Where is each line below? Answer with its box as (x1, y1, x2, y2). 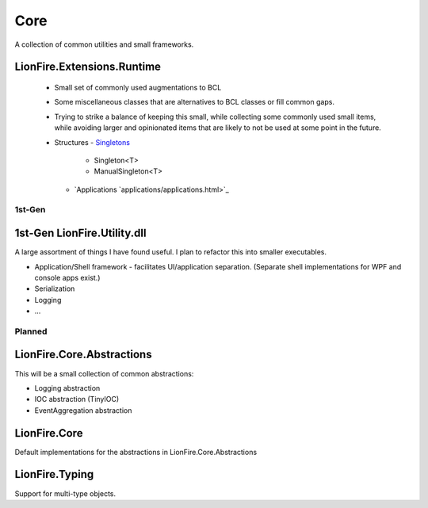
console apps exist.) (34, 273, 101, 282)
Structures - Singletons (54, 137, 131, 147)
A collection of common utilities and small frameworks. (14, 40, 194, 49)
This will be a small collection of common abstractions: (14, 369, 194, 378)
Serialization (34, 284, 75, 293)
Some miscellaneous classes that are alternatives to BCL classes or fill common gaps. (54, 97, 334, 107)
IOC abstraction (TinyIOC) (34, 395, 120, 404)
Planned (14, 326, 48, 337)
